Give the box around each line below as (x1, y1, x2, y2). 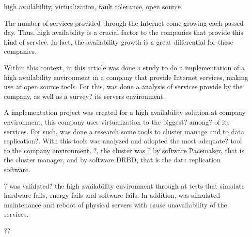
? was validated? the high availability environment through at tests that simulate (4, 180, 245, 190)
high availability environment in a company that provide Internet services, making (4, 72, 248, 82)
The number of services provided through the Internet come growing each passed (4, 17, 244, 28)
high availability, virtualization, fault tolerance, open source (4, 1, 181, 11)
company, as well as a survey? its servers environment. (4, 91, 165, 101)
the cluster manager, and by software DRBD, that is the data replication (4, 155, 220, 165)
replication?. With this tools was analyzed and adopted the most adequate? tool (4, 136, 242, 146)
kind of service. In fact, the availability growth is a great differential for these (4, 36, 233, 47)
